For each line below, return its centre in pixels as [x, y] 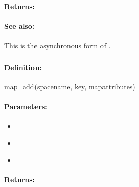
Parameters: [26, 106]
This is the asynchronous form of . [57, 45]
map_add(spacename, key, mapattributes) [70, 86]
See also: [20, 26]
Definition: [23, 67]
